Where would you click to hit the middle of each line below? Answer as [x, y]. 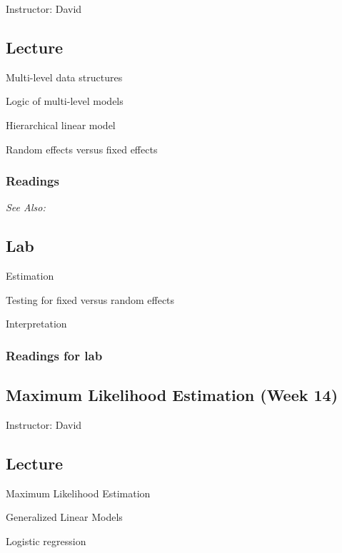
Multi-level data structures [64, 77]
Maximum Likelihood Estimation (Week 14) [172, 395]
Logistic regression [46, 541]
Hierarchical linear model [61, 125]
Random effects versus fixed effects [82, 149]
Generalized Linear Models [64, 517]
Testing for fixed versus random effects [90, 299]
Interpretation [36, 324]
